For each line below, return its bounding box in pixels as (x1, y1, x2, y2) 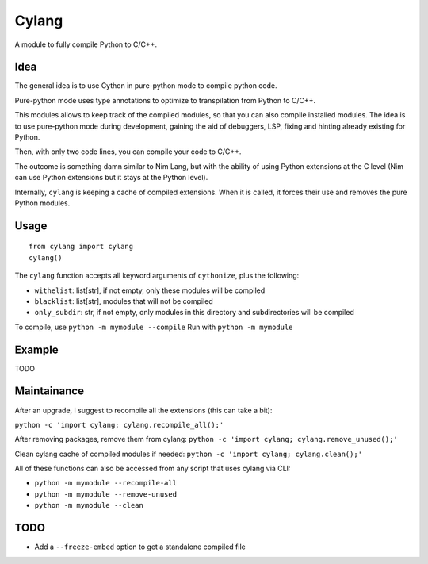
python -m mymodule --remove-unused (34, 489, 178, 499)
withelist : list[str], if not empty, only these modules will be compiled (34, 286, 266, 295)
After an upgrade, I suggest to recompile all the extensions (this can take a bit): (14, 405, 273, 415)
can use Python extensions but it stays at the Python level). (14, 173, 208, 182)
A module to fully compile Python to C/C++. (14, 40, 158, 49)
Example (14, 343, 59, 356)
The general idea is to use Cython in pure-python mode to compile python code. (14, 81, 277, 90)
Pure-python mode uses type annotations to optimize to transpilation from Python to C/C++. (14, 95, 316, 105)
